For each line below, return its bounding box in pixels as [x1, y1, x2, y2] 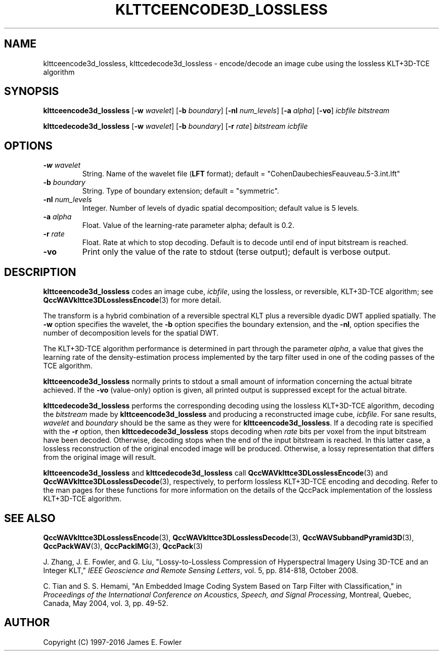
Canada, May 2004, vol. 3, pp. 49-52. [43, 598, 168, 607]
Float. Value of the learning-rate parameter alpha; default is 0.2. [82, 221, 294, 230]
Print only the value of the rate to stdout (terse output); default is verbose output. [82, 247, 390, 257]
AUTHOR [4, 616, 50, 629]
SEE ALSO [4, 511, 56, 525]
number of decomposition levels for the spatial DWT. [43, 329, 219, 338]
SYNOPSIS [4, 85, 59, 98]
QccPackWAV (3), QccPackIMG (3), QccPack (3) [43, 541, 203, 550]
